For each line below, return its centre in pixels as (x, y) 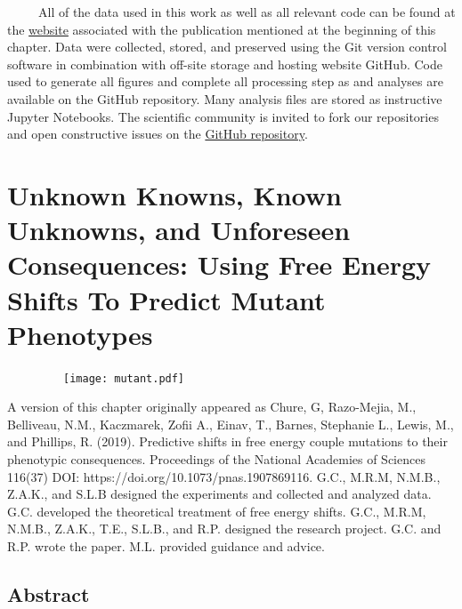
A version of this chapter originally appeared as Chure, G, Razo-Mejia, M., (212, 407)
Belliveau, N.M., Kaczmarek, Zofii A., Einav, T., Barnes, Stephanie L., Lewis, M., (231, 424)
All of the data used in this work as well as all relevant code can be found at (247, 12)
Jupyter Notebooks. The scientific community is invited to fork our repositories (223, 116)
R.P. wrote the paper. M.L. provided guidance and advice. (166, 546)
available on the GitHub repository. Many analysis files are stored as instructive (225, 98)
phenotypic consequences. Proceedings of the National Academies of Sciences (216, 459)
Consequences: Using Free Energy (219, 264)
